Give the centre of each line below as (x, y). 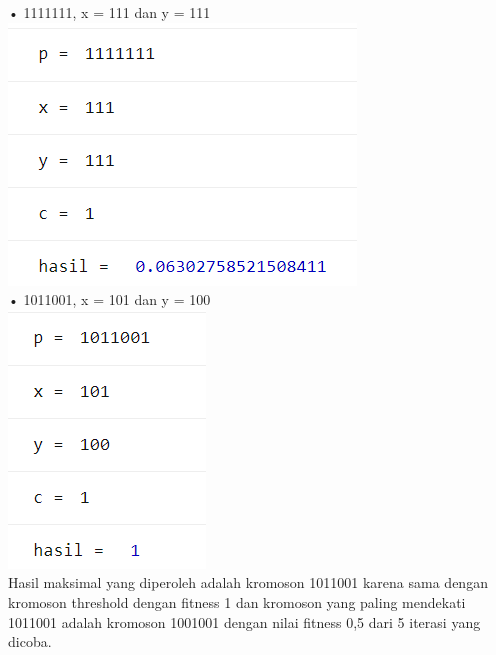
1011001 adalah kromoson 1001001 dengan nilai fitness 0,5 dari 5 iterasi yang (244, 621)
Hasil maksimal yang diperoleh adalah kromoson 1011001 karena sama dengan (248, 582)
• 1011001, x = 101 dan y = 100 (109, 299)
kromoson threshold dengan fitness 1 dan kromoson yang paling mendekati (237, 601)
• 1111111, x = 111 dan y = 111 (109, 12)
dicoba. (30, 641)
